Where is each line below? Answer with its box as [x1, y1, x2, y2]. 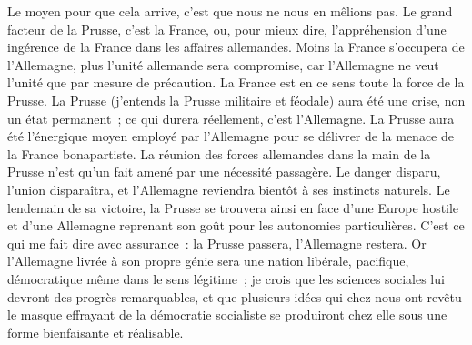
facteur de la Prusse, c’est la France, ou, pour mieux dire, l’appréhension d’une [7, 19, 447, 38]
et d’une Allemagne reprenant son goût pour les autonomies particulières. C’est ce [7, 216, 465, 235]
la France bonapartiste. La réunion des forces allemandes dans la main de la [7, 144, 431, 163]
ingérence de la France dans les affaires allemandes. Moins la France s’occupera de [7, 37, 465, 56]
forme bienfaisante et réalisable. [7, 322, 184, 341]
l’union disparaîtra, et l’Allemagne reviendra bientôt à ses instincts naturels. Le [7, 179, 450, 198]
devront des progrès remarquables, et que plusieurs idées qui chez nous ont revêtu [7, 287, 462, 306]
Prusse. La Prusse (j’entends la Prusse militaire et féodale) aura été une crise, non [7, 90, 466, 109]
